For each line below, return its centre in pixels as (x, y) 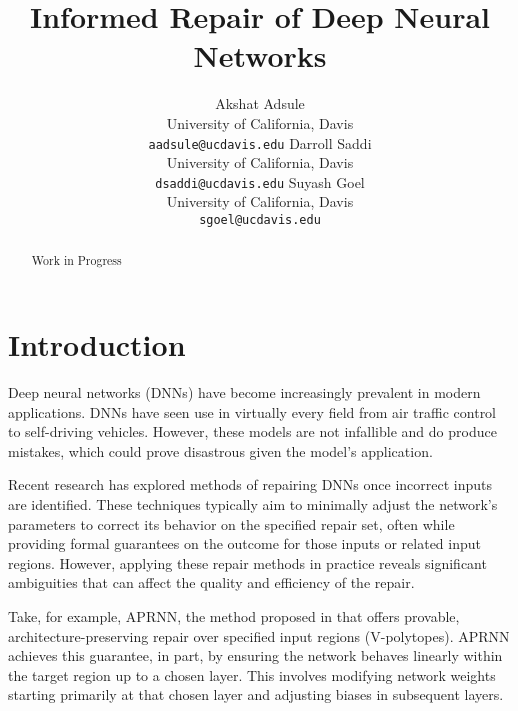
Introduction (97, 344)
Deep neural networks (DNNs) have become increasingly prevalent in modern (244, 392)
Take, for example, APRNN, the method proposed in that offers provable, (234, 615)
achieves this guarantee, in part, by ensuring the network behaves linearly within (255, 655)
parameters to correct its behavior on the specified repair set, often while (231, 523)
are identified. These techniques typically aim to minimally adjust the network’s (253, 504)
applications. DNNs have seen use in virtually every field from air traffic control (252, 411)
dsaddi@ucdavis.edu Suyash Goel (260, 181)
